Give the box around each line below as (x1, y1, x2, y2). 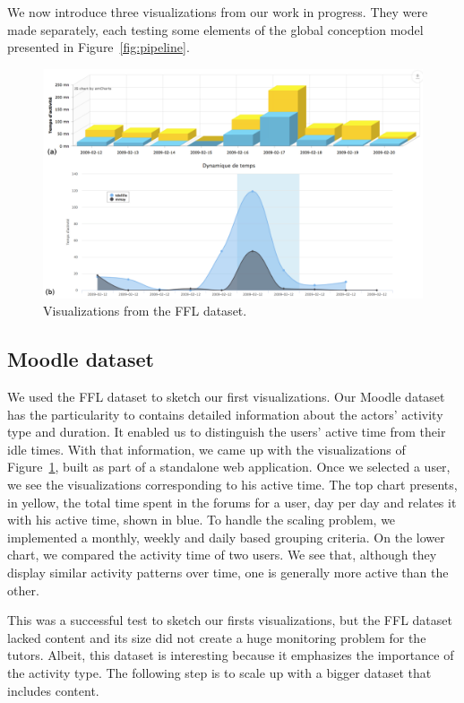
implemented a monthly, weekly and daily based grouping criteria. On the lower (7, 527, 445, 546)
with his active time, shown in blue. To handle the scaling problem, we (7, 510, 396, 529)
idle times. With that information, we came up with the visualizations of (7, 439, 406, 458)
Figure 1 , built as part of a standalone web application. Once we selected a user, (7, 457, 451, 476)
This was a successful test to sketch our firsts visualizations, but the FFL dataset (7, 611, 452, 629)
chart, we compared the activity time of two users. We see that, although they (7, 545, 437, 564)
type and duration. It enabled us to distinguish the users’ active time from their (7, 422, 446, 441)
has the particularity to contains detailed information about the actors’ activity (7, 404, 443, 423)
